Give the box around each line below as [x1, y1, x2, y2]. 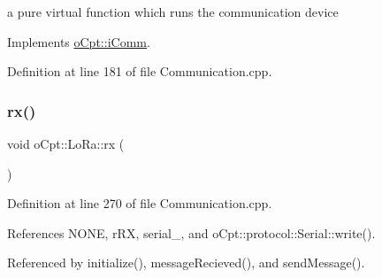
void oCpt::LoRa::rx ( [7, 135, 125, 152]
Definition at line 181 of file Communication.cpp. [7, 62, 272, 81]
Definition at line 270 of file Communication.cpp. [7, 194, 272, 212]
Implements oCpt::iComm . [7, 32, 150, 50]
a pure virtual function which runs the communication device [7, 3, 339, 20]
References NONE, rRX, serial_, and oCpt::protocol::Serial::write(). [7, 223, 376, 242]
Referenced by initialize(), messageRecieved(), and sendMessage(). [7, 253, 365, 272]
